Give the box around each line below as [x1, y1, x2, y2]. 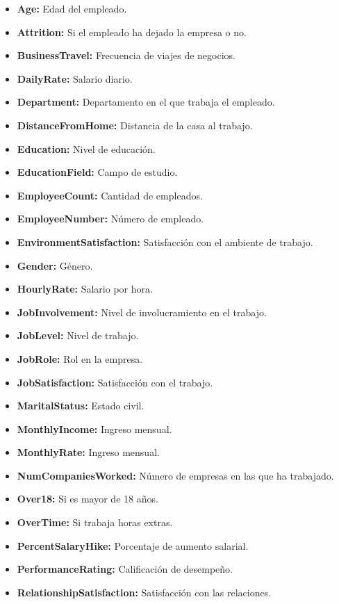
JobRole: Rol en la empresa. [17, 351, 143, 366]
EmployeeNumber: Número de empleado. [17, 211, 204, 226]
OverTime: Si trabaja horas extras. [17, 515, 173, 530]
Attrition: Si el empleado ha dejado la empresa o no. [17, 24, 247, 39]
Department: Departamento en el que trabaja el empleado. [17, 95, 275, 109]
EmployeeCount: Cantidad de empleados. [17, 188, 203, 202]
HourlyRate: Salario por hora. [17, 281, 153, 296]
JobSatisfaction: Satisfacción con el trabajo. [17, 375, 213, 389]
